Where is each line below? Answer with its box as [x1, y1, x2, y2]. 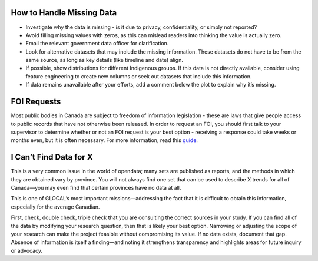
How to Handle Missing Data [11, 8, 117, 18]
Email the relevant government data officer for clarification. [25, 40, 169, 47]
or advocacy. [11, 247, 43, 254]
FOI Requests [11, 97, 61, 107]
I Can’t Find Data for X [11, 152, 93, 162]
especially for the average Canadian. [11, 203, 100, 210]
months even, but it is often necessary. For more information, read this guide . [11, 137, 198, 144]
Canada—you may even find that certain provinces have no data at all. [11, 184, 181, 191]
